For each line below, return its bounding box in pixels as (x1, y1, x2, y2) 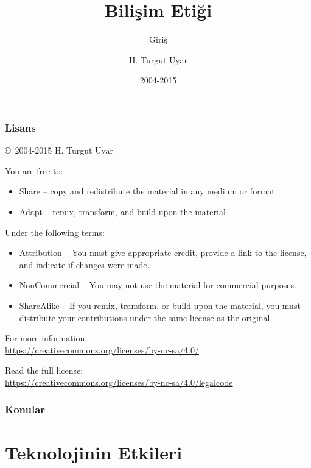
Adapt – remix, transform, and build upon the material (19, 205, 226, 218)
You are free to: (5, 164, 63, 177)
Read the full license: (5, 364, 83, 377)
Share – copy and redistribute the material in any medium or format (19, 185, 275, 197)
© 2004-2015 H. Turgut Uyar (5, 144, 114, 157)
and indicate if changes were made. (19, 258, 150, 271)
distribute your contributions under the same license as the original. (19, 311, 273, 324)
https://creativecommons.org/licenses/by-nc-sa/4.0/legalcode (5, 375, 233, 388)
